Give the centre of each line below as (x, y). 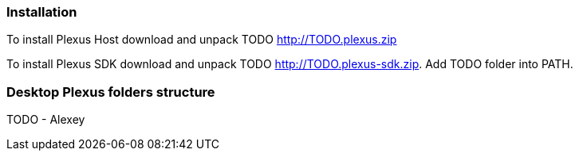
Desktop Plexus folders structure (111, 92)
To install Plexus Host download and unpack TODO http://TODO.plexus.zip (202, 40)
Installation (42, 12)
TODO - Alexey (46, 120)
